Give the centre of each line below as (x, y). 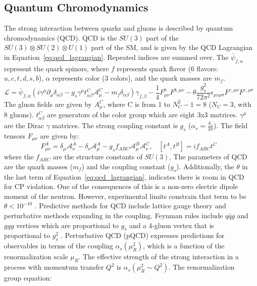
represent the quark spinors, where (56, 68)
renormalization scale (36, 257)
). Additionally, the (205, 166)
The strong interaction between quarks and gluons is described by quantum (119, 28)
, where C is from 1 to (137, 104)
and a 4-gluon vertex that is (172, 225)
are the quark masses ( (38, 166)
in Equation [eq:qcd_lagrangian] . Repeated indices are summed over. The (116, 57)
